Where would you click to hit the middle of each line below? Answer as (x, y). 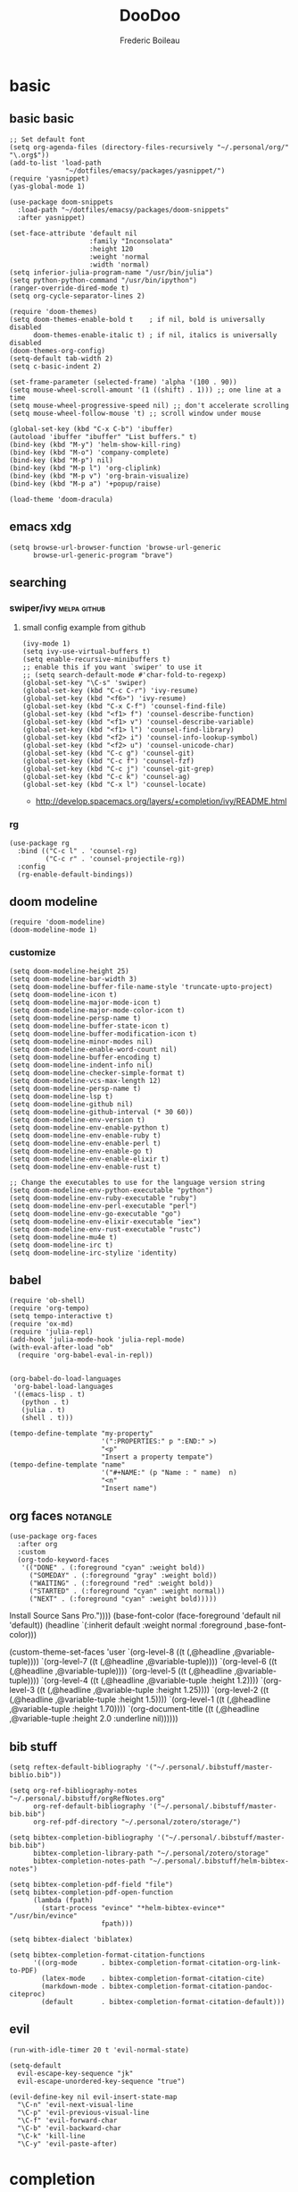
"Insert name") (129, 1489)
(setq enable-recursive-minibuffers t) (96, 660)
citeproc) (28, 1994)
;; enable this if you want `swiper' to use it (112, 667)
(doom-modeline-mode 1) (54, 930)
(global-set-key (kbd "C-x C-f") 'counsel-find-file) (124, 707)
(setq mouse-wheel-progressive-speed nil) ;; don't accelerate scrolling (149, 405)
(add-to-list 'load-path (55, 163)
